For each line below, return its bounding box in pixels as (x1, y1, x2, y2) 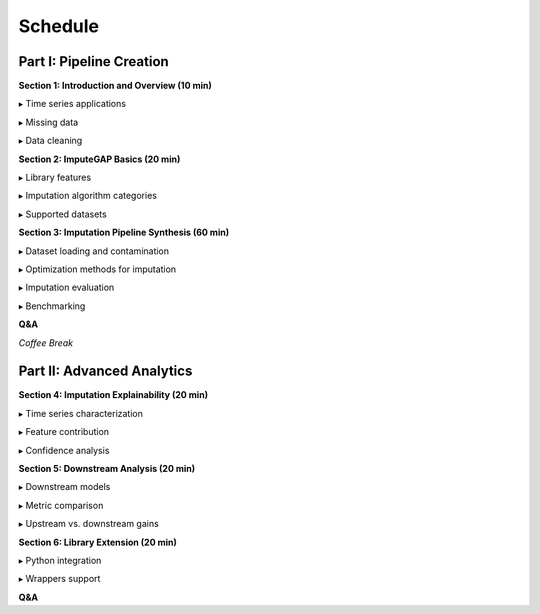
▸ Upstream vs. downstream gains (18, 518, 159, 530)
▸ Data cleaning (18, 135, 83, 147)
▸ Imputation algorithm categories (18, 190, 157, 202)
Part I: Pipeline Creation (18, 53, 169, 70)
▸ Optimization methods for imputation (18, 263, 177, 275)
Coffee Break (18, 336, 74, 349)
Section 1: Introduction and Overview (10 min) (18, 80, 212, 92)
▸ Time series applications (18, 98, 127, 110)
